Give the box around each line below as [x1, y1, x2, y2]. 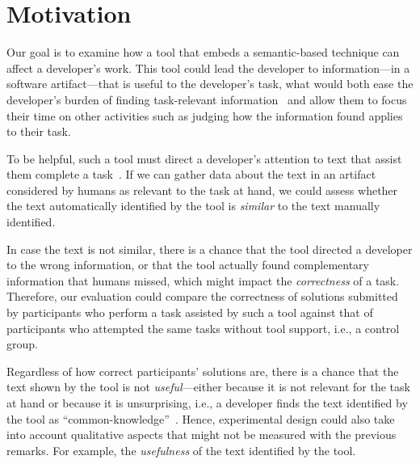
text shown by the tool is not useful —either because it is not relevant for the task [6, 378, 410, 395]
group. [6, 335, 38, 352]
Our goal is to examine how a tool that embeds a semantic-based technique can [6, 44, 400, 61]
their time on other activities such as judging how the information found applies [6, 107, 403, 124]
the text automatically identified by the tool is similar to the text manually [6, 197, 380, 214]
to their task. [6, 123, 71, 140]
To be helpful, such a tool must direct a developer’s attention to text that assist [6, 150, 402, 167]
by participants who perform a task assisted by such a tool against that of [6, 304, 373, 321]
